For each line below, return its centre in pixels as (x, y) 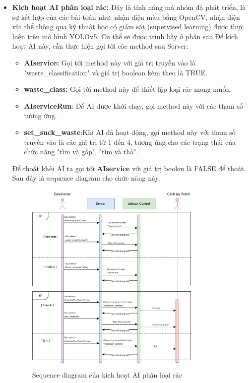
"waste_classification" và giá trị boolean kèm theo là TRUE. (116, 72)
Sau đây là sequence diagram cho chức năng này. (86, 178)
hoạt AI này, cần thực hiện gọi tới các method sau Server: (100, 46)
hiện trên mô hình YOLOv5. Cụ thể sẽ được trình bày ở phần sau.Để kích (125, 36)
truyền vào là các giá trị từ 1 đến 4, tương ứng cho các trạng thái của (130, 142)
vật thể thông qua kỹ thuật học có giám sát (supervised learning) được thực (128, 27)
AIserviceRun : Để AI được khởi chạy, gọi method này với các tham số (133, 105)
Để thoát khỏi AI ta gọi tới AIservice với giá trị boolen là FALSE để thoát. (129, 168)
